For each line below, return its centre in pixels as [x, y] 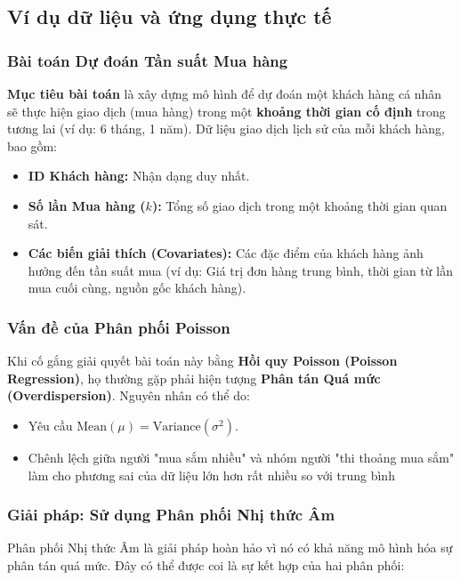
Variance [177, 427]
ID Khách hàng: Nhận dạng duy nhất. [139, 176]
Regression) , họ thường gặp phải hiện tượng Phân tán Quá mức [194, 378]
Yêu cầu [50, 425]
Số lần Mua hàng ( [87, 205]
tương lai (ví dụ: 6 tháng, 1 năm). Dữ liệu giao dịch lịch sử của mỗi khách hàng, [226, 129]
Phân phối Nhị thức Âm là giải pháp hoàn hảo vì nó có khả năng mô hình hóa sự [230, 548]
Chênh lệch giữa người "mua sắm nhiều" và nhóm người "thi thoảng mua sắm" [241, 457]
